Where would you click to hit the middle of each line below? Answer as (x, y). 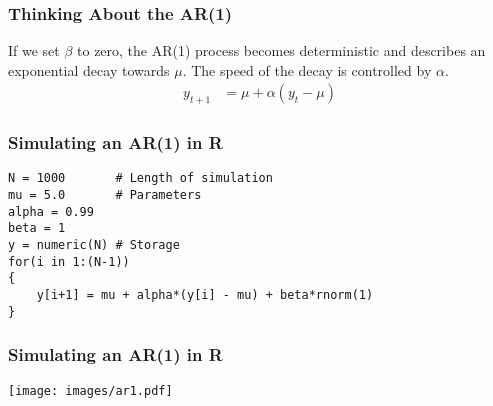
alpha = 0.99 (51, 211)
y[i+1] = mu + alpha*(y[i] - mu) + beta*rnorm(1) (205, 295)
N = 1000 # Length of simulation (140, 178)
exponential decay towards (89, 69)
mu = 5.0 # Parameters (105, 195)
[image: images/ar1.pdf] (90, 390)
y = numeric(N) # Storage (94, 245)
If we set (34, 50)
